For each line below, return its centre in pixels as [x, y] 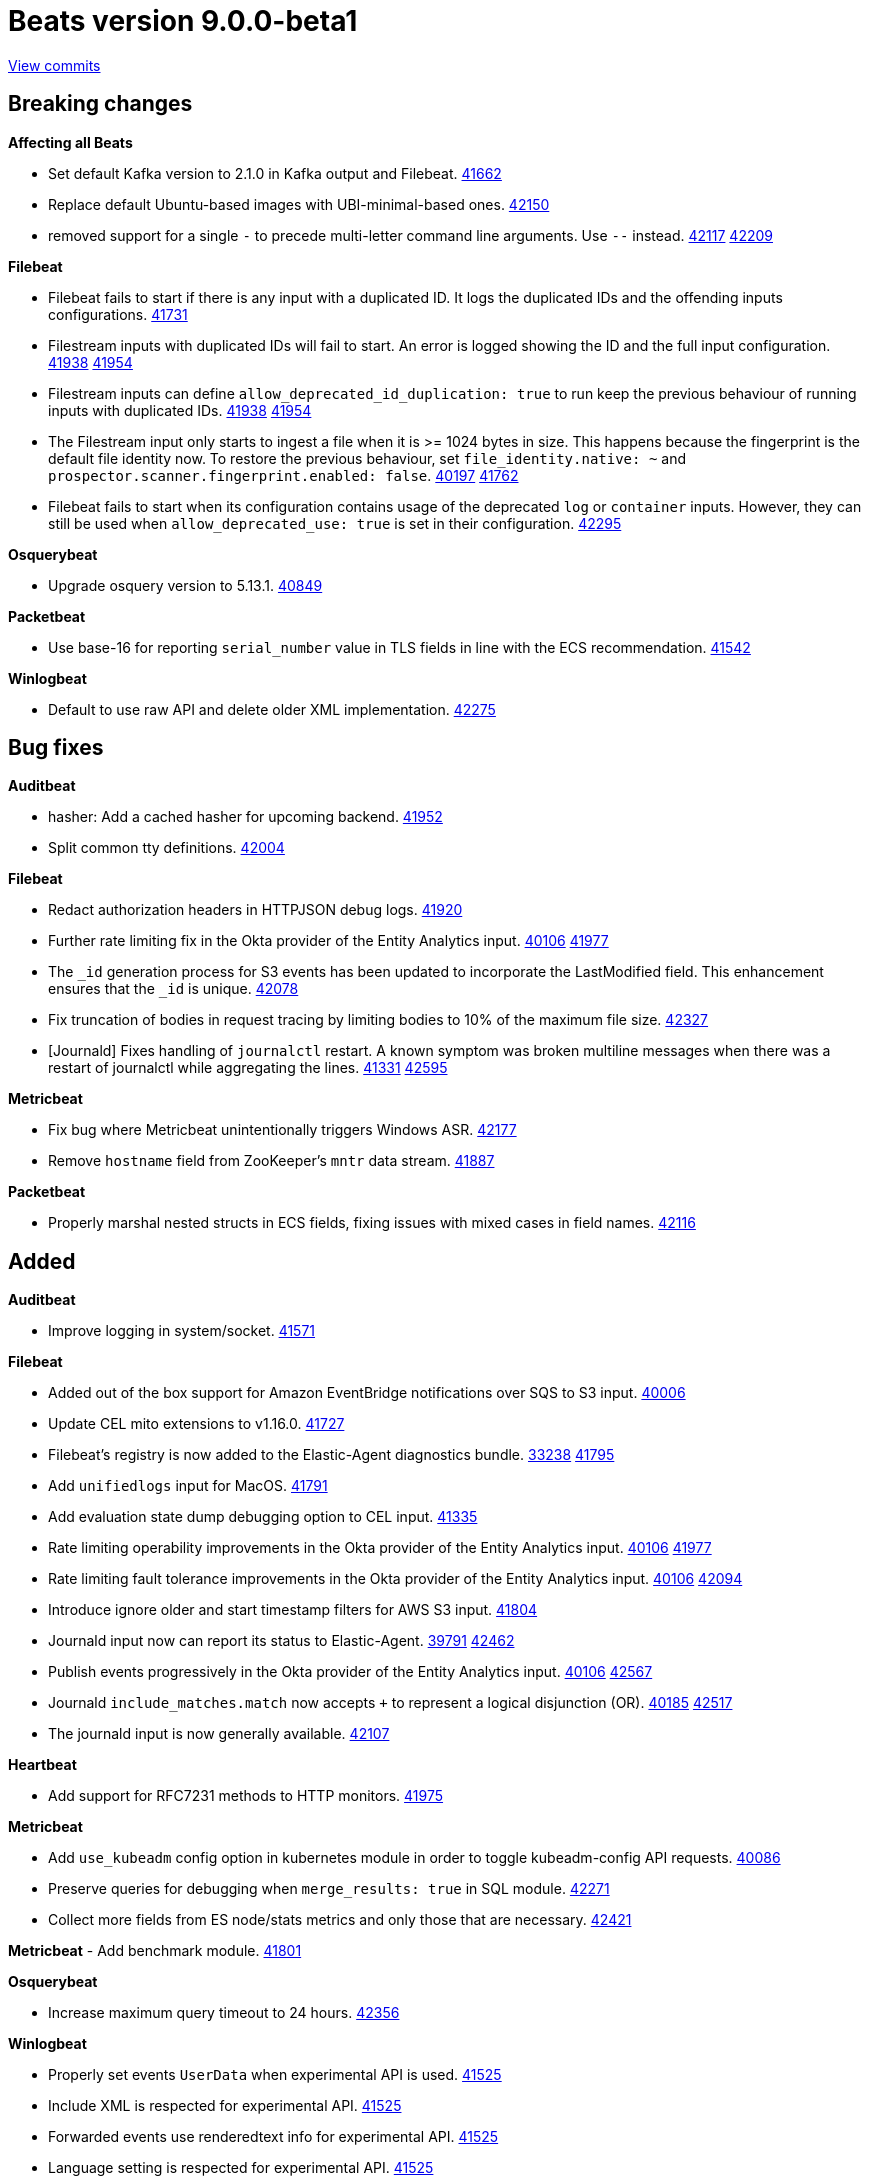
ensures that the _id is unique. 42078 [173, 989]
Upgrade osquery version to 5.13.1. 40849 [185, 585]
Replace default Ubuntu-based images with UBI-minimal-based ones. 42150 [299, 204]
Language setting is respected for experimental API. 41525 [241, 2168]
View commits [54, 65]
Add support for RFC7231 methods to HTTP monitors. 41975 [246, 1796]
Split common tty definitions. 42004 [166, 848]
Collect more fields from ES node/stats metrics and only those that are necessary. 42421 [340, 1920]
